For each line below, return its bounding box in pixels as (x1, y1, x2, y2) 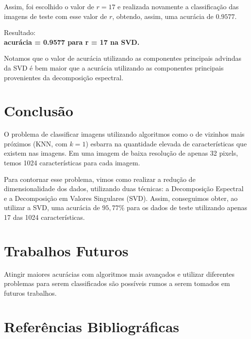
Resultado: (4, 27, 35, 37)
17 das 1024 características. (4, 212, 85, 222)
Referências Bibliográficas (4, 316, 180, 336)
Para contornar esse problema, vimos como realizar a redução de (4, 174, 196, 184)
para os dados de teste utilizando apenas (127, 202, 248, 213)
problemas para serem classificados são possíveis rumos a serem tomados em (4, 278, 230, 288)
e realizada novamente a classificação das (117, 1, 239, 11)
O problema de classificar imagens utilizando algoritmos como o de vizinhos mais (4, 129, 245, 139)
